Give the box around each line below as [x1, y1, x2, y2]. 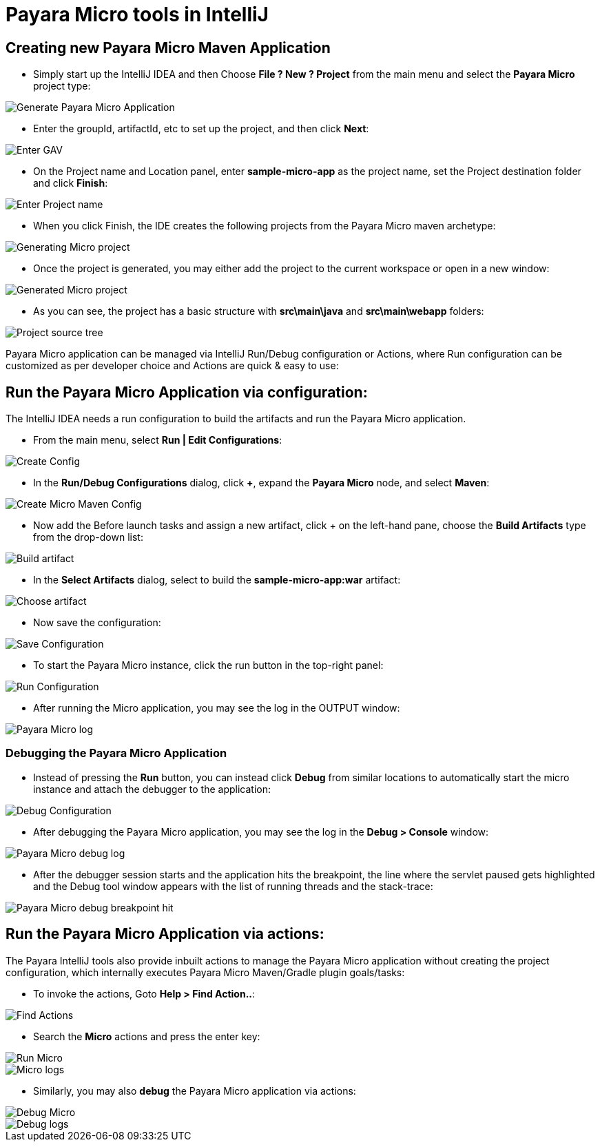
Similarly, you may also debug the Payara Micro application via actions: [33, 1084, 356, 1097]
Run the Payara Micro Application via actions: [6, 925, 324, 943]
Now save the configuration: [33, 617, 161, 629]
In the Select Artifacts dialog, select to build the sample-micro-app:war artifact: [33, 574, 401, 586]
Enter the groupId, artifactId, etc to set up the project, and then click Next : [33, 123, 369, 135]
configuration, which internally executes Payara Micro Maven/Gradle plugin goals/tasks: [6, 966, 405, 978]
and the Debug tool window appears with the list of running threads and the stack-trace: [33, 880, 433, 892]
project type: [33, 80, 91, 92]
